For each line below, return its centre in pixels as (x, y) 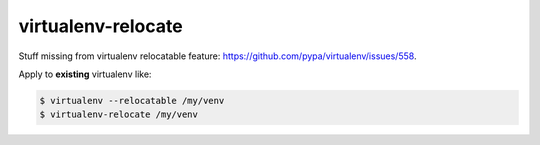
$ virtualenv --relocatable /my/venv (132, 100)
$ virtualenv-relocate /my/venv (119, 114)
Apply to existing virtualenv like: (85, 74)
